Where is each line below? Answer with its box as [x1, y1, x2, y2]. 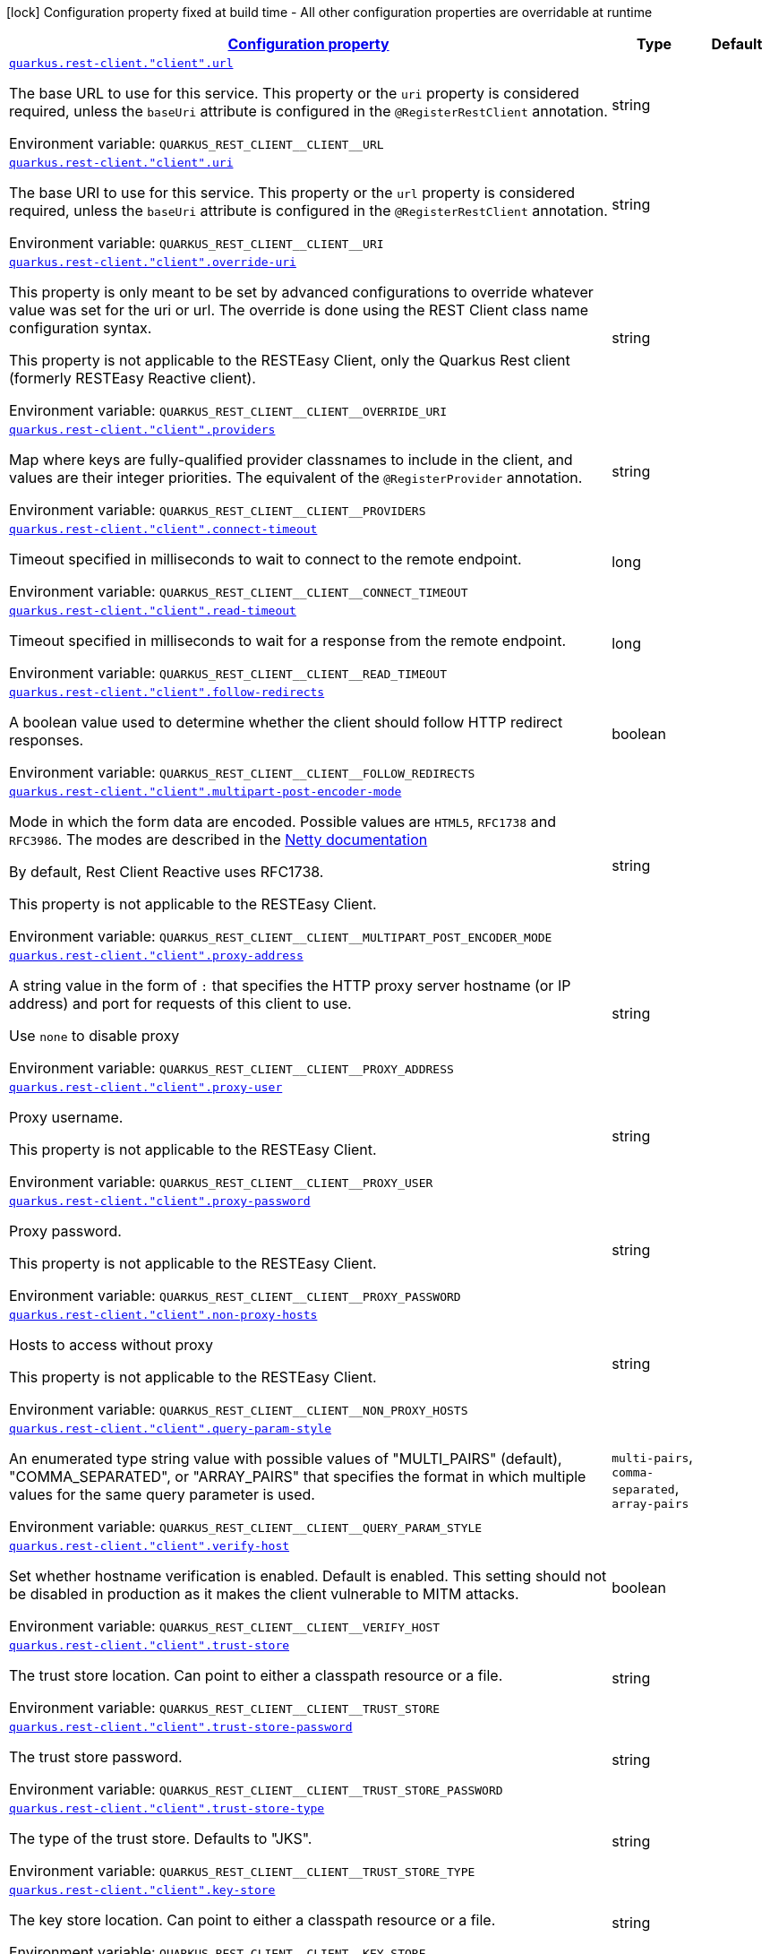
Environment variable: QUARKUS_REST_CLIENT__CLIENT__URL [9, 134, 384, 152]
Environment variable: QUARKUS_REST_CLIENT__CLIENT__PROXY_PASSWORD [9, 1287, 461, 1304]
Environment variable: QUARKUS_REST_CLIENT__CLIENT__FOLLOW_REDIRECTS [9, 763, 475, 781]
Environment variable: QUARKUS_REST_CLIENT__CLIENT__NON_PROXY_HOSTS [9, 1400, 468, 1418]
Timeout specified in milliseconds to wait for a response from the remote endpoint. [9, 632, 567, 650]
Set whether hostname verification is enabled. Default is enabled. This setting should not [9, 1567, 607, 1585]
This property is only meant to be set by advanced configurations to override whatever [9, 283, 594, 301]
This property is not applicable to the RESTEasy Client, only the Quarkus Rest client [9, 351, 570, 369]
